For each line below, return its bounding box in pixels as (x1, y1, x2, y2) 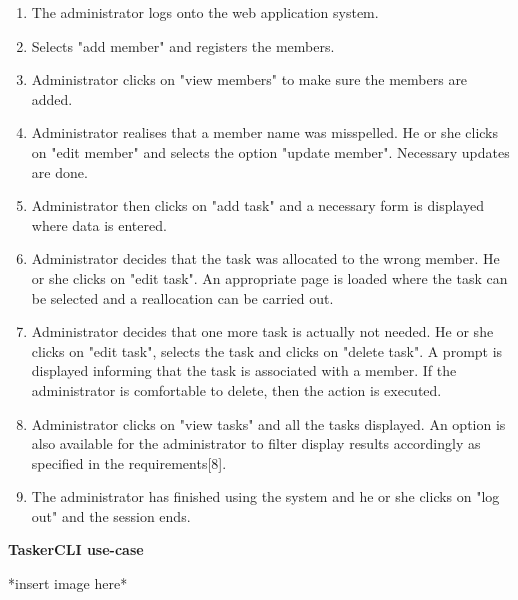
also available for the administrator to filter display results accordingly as (31, 433, 481, 454)
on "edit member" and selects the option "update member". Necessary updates (31, 141, 510, 162)
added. (31, 88, 73, 109)
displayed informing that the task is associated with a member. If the (31, 360, 457, 381)
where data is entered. (31, 214, 167, 235)
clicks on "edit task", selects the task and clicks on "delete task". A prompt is (31, 340, 503, 361)
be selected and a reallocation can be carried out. (31, 287, 334, 308)
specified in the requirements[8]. (31, 452, 227, 473)
